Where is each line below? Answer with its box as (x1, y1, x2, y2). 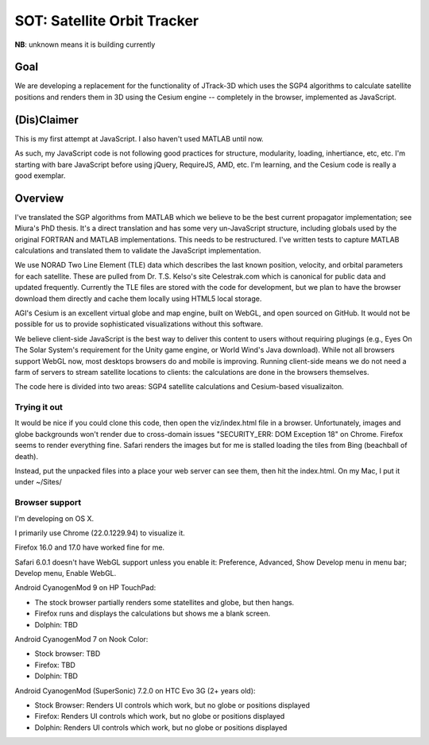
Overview (14, 191, 64, 205)
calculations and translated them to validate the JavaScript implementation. (14, 246, 261, 255)
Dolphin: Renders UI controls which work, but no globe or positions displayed (34, 723, 288, 732)
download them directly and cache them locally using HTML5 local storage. (14, 294, 262, 303)
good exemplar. (14, 171, 66, 180)
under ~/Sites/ (14, 477, 63, 487)
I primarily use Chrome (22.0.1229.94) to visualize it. (14, 528, 186, 538)
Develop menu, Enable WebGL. (14, 569, 117, 578)
